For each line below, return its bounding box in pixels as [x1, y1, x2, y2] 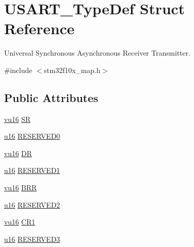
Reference [4, 18, 75, 39]
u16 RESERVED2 [4, 199, 60, 210]
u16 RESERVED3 [4, 233, 60, 244]
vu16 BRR [4, 182, 37, 193]
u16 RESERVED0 [4, 131, 60, 141]
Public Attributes [4, 89, 99, 105]
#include [4, 64, 33, 75]
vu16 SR [4, 113, 30, 124]
